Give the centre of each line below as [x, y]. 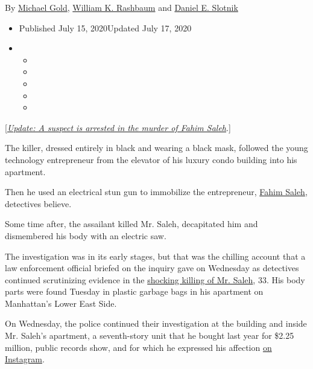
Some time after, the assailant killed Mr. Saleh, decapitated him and [131, 224]
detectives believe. [38, 203]
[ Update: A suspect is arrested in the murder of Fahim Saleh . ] [118, 127]
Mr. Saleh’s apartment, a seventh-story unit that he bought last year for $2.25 [150, 335]
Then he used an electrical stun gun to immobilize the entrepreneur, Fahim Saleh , [156, 192]
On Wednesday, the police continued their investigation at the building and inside [156, 323]
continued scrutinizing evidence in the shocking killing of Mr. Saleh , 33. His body [155, 279]
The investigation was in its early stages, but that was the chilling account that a [155, 256]
